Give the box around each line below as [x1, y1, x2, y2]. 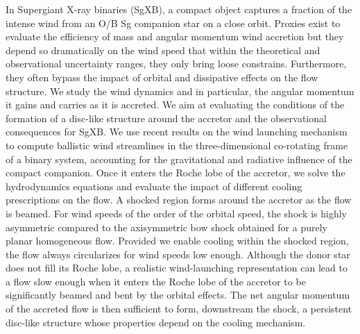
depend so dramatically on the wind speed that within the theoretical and [6, 42, 320, 57]
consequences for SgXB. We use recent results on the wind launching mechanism [6, 124, 348, 139]
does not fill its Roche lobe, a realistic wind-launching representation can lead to [6, 260, 348, 275]
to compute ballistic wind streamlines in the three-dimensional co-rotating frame [6, 137, 348, 152]
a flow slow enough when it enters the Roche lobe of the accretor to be [6, 274, 306, 288]
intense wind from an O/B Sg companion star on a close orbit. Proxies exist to [6, 15, 341, 30]
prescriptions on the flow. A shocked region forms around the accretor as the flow [6, 192, 352, 207]
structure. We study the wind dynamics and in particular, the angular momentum [6, 83, 354, 98]
